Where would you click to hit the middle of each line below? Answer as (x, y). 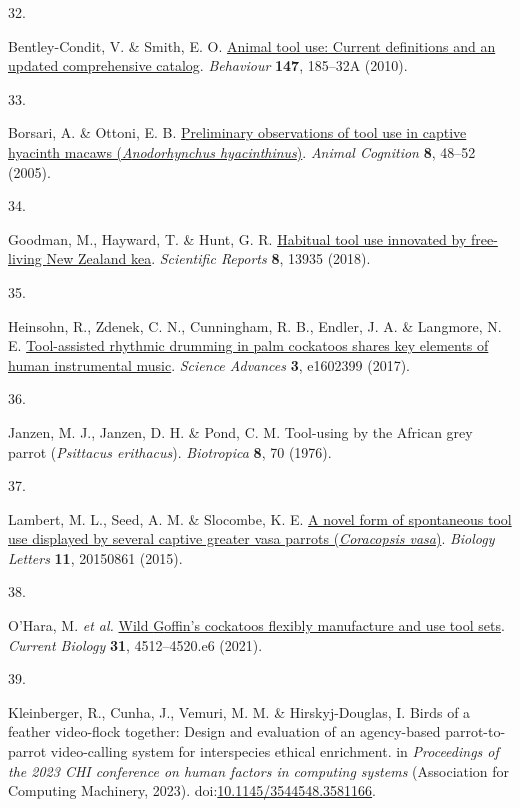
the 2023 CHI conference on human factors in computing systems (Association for (259, 770)
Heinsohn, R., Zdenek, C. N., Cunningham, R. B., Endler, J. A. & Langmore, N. (255, 325)
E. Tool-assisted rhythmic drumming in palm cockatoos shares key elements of (248, 345)
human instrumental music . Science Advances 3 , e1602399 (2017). (209, 364)
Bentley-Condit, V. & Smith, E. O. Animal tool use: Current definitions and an (252, 45)
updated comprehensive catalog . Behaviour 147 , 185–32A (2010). (208, 65)
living (25, 258)
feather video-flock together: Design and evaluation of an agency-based (224, 731)
